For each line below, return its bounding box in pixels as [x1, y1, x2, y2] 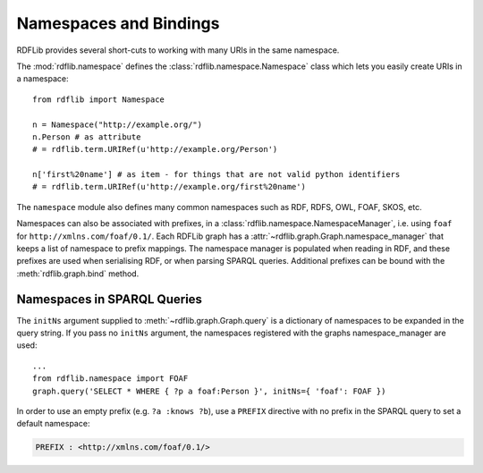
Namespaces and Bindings [16, 13, 220, 33]
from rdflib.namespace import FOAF [32, 374, 189, 384]
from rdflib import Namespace [32, 94, 165, 105]
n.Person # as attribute [32, 131, 141, 142]
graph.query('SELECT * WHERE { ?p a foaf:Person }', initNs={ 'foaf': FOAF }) [32, 385, 386, 396]
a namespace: [16, 73, 69, 84]
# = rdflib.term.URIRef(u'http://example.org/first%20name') [32, 182, 306, 192]
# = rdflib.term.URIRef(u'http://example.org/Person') [32, 144, 278, 155]
